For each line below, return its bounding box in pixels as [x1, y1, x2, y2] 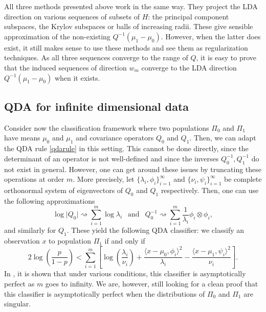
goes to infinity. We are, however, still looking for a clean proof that [45, 278, 258, 289]
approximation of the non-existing [4, 31, 110, 41]
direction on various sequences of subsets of [4, 11, 140, 21]
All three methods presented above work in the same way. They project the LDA [4, 1, 258, 11]
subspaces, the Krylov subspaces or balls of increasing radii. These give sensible [4, 21, 253, 32]
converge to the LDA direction [141, 62, 237, 73]
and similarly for [4, 225, 56, 235]
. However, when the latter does [161, 31, 261, 41]
